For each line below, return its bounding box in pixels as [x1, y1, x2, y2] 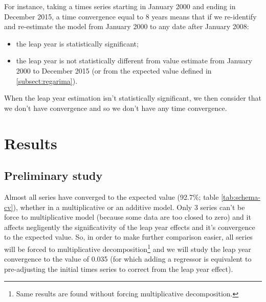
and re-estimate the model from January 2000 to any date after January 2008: [4, 21, 249, 32]
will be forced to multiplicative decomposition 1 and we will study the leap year [4, 242, 251, 254]
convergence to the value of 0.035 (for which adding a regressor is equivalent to [4, 253, 252, 264]
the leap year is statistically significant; [16, 38, 139, 49]
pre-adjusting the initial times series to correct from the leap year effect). [4, 263, 233, 274]
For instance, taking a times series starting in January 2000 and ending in [4, 1, 236, 11]
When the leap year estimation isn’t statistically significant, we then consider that [4, 92, 261, 103]
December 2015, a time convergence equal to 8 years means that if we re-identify [4, 11, 257, 21]
